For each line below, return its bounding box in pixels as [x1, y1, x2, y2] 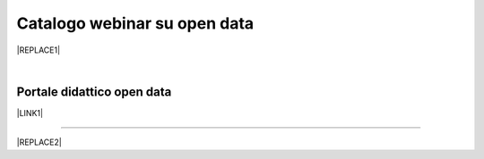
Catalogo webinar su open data [16, 13, 255, 33]
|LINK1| [16, 107, 44, 118]
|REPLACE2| [16, 137, 62, 147]
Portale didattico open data [16, 84, 172, 99]
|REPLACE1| [16, 45, 61, 55]
